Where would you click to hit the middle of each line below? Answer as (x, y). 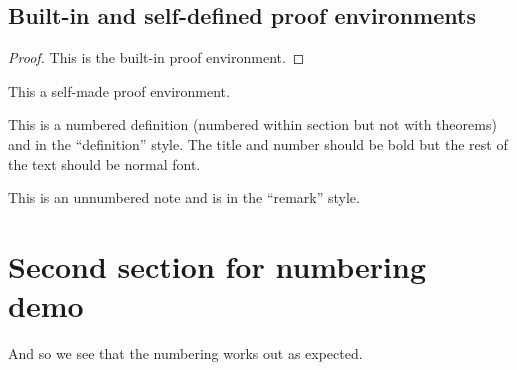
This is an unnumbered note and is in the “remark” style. (184, 197)
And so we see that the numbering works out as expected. (185, 353)
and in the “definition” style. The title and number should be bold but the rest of (258, 143)
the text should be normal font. (104, 163)
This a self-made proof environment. (119, 90)
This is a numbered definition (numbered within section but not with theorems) (252, 124)
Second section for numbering (217, 265)
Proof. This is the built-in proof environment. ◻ (156, 57)
